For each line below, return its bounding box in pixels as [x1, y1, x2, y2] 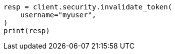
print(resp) [3, 27, 50, 35]
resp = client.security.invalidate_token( [3, 3, 172, 11]
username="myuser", [20, 11, 96, 19]
